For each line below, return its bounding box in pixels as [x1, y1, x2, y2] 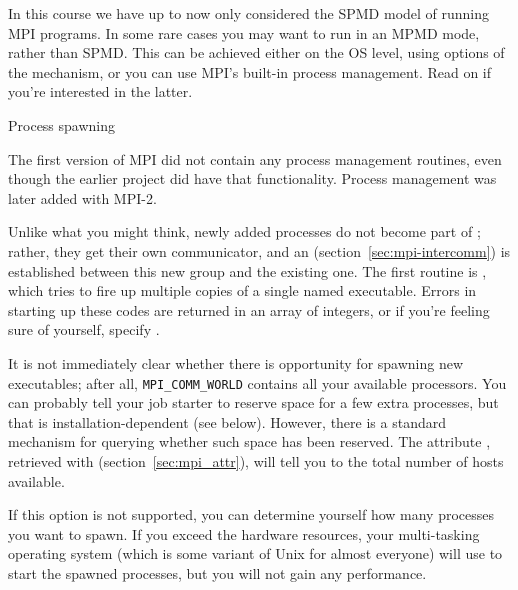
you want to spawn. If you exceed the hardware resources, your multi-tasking [8, 523, 480, 544]
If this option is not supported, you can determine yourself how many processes [8, 504, 495, 525]
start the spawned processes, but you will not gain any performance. [8, 562, 427, 583]
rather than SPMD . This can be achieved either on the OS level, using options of [8, 42, 505, 63]
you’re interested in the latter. [8, 81, 193, 102]
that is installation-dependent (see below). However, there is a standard [8, 411, 446, 432]
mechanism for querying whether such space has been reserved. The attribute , [8, 431, 491, 452]
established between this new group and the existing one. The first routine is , [8, 260, 487, 281]
